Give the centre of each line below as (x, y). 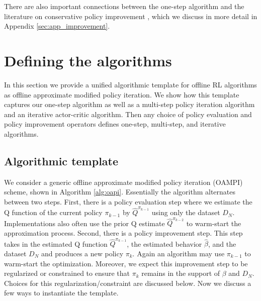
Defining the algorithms (88, 60)
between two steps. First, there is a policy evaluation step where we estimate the (128, 201)
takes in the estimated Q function (56, 243)
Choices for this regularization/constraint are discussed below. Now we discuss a (128, 283)
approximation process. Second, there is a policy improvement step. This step (123, 233)
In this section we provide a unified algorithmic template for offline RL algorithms (130, 84)
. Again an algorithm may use (179, 253)
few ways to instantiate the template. (61, 293)
